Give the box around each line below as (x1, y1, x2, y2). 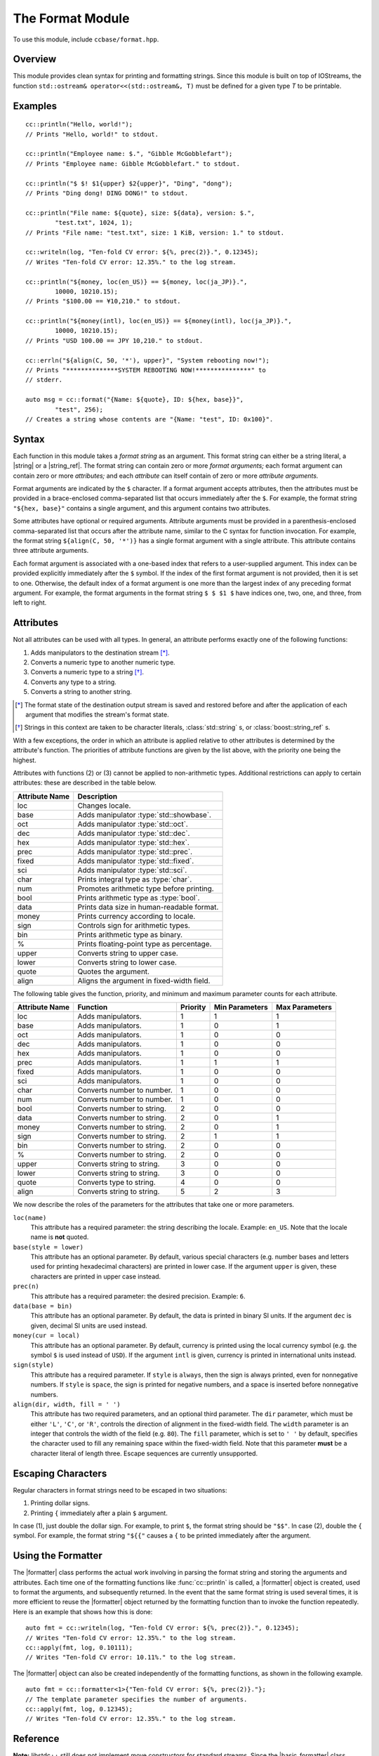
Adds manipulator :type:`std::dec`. (77, 828, 190, 838)
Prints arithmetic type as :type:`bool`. (77, 893, 200, 903)
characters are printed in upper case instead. (30, 1272, 161, 1280)
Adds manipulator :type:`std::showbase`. (77, 810, 212, 820)
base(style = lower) (13, 1243, 84, 1251)
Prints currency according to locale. (77, 911, 196, 921)
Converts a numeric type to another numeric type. (30, 658, 175, 667)
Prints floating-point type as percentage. (77, 938, 212, 948)
